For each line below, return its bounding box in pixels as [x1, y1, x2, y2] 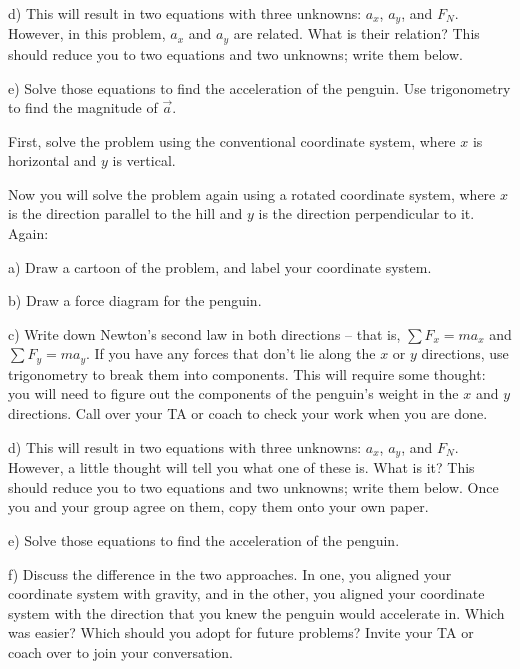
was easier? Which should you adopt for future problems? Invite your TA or [8, 622, 474, 643]
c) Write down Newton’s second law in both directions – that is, [8, 323, 401, 344]
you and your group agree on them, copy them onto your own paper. [8, 496, 429, 517]
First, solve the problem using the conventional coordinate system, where [8, 130, 456, 151]
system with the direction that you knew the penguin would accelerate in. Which [8, 602, 505, 623]
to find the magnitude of [8, 97, 158, 118]
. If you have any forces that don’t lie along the [86, 343, 376, 364]
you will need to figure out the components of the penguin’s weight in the [8, 383, 459, 404]
